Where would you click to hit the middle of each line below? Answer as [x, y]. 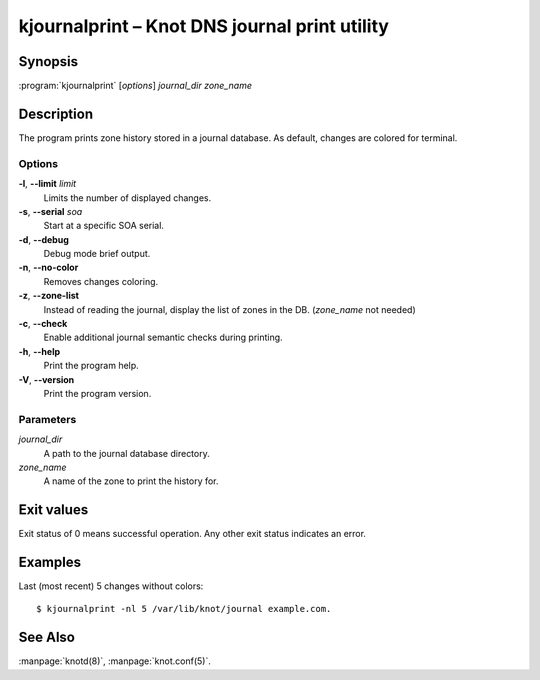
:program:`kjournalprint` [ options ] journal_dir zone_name [135, 86]
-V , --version [46, 379]
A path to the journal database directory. [126, 453]
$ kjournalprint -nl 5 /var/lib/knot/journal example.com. [184, 609]
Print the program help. [91, 366]
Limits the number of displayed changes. [127, 197]
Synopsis [48, 61]
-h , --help [39, 351]
